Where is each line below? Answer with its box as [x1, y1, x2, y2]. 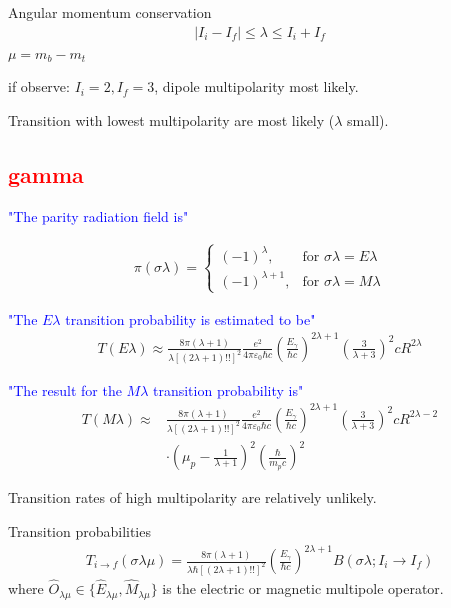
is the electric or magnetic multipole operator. [162, 578, 444, 599]
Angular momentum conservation [8, 2, 212, 22]
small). [347, 109, 389, 130]
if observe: [8, 76, 70, 97]
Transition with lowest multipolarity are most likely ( [8, 109, 335, 130]
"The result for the [8, 379, 122, 400]
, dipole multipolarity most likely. [154, 76, 359, 97]
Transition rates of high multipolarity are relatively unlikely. [8, 487, 377, 508]
